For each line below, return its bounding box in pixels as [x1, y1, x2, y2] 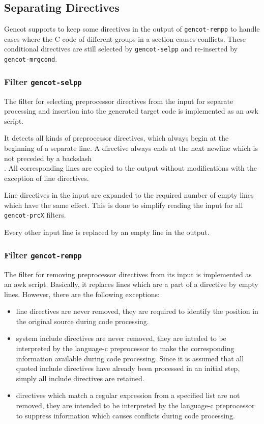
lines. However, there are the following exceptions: [4, 288, 160, 299]
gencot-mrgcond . [4, 54, 57, 64]
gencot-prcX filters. [4, 209, 66, 220]
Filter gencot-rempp [4, 248, 82, 261]
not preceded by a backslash [4, 152, 92, 163]
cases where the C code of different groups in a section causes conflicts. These [4, 33, 246, 44]
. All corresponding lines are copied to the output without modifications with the [4, 163, 257, 173]
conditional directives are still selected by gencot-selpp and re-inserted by [4, 43, 238, 54]
